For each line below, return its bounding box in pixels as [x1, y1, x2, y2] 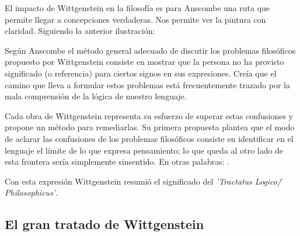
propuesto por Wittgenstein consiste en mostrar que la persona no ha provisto [5, 55, 284, 68]
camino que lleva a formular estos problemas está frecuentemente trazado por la [5, 78, 290, 91]
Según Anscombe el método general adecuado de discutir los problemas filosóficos [5, 44, 296, 56]
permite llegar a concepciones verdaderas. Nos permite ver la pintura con [5, 13, 266, 25]
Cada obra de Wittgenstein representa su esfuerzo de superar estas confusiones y [5, 109, 294, 122]
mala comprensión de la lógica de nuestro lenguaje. [5, 90, 187, 102]
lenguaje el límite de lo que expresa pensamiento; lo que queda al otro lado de [5, 144, 283, 156]
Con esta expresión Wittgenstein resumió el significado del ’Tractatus [5, 175, 252, 187]
